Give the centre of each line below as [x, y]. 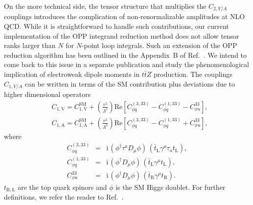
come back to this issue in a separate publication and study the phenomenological [126, 64]
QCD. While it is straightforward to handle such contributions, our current [116, 26]
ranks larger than [30, 45]
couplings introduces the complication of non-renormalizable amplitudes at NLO [125, 16]
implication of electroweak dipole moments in [72, 74]
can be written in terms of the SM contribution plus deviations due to [130, 83]
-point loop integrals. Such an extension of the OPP [159, 45]
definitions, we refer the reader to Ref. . [64, 197]
